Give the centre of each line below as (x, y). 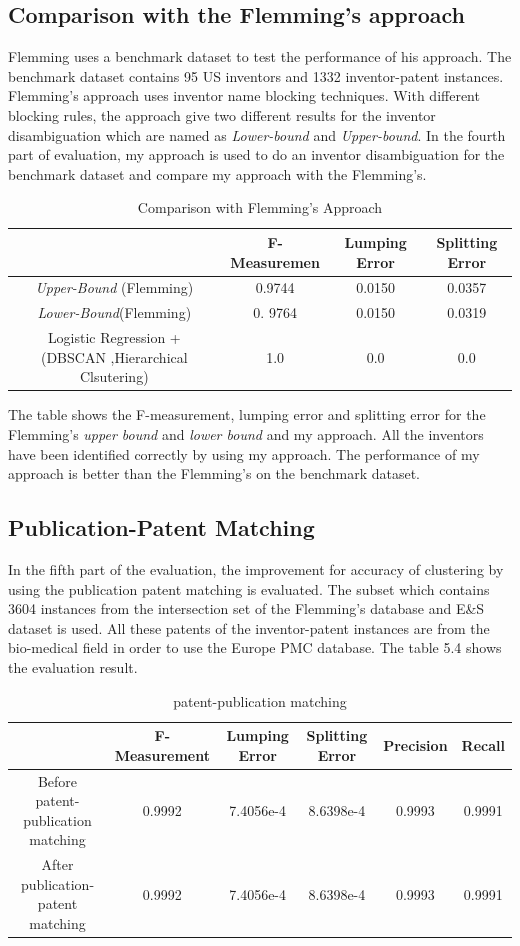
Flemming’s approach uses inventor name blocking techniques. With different (244, 95)
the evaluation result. (73, 666)
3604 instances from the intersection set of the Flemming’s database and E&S (246, 608)
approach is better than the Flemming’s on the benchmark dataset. (214, 473)
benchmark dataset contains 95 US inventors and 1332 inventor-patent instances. (256, 75)
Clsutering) (114, 376)
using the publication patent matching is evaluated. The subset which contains (249, 588)
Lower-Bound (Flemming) (114, 312)
